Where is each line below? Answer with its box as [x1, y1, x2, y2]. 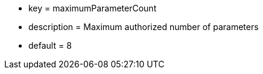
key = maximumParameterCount [28, 3, 157, 13]
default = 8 [28, 40, 72, 51]
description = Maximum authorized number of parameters [28, 22, 259, 32]
